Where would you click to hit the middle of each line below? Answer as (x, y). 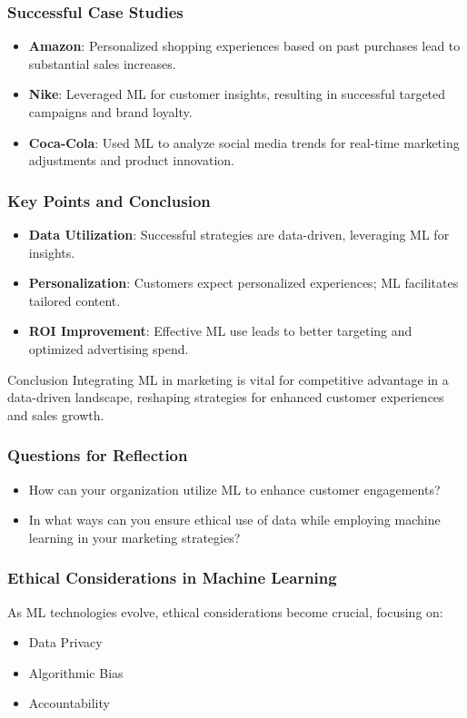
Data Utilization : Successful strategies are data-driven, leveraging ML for (239, 234)
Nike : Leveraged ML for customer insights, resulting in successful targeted (237, 94)
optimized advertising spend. (109, 348)
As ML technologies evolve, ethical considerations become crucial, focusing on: (225, 611)
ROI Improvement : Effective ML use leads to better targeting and (220, 331)
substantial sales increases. (102, 63)
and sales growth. (56, 414)
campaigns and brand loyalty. (110, 112)
